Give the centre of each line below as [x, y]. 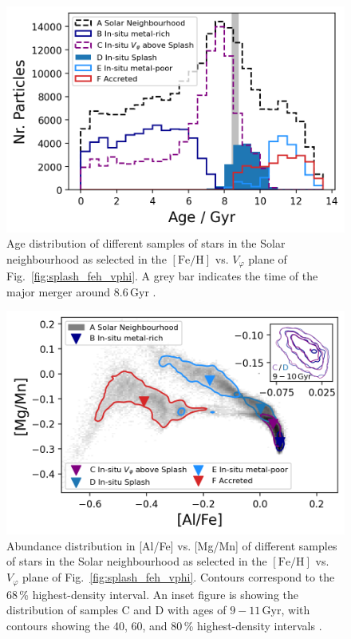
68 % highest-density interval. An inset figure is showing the [153, 594]
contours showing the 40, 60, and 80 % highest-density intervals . [164, 625]
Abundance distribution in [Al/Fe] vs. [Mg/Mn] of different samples [172, 545]
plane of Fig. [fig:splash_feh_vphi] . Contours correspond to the [179, 577]
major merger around [59, 291]
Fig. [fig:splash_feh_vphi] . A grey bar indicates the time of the [162, 276]
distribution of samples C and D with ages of [116, 610]
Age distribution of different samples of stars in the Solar [146, 243]
